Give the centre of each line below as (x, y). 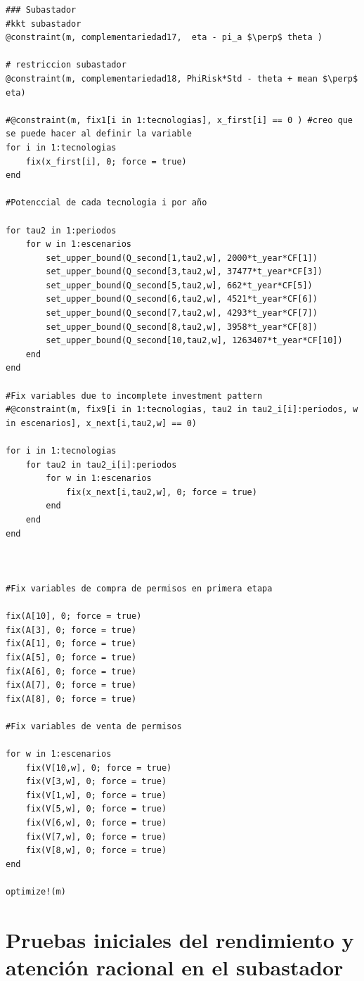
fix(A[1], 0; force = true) (71, 644)
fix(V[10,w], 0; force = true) (99, 768)
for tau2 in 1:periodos (61, 230)
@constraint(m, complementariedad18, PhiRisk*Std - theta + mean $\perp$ (182, 78)
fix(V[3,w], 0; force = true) (96, 782)
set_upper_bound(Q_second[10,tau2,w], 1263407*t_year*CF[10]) (194, 341)
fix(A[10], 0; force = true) (74, 616)
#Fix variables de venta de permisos (94, 726)
